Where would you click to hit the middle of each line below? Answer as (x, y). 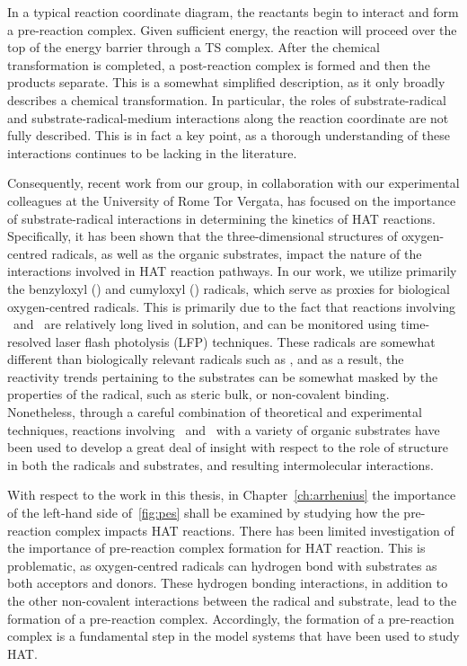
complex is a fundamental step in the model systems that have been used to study (233, 636)
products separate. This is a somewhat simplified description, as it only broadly (226, 82)
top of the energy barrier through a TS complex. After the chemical (194, 47)
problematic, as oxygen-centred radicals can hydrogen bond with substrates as (222, 565)
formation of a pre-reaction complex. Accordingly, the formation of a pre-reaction (231, 618)
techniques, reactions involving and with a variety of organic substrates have (224, 429)
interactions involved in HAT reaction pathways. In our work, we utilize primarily (232, 271)
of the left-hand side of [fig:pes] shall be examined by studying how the (203, 513)
